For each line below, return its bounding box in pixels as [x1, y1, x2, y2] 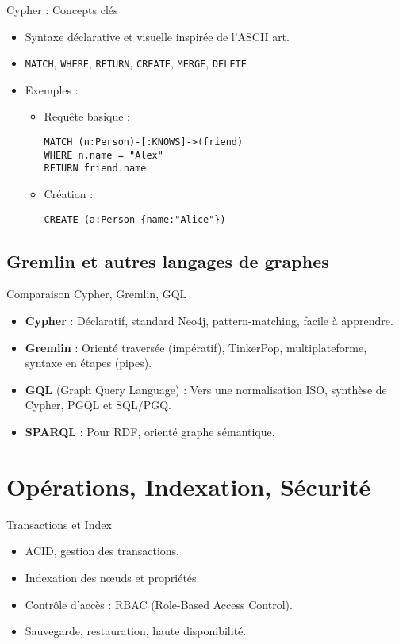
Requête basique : [44, 108, 130, 125]
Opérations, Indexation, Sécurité [6, 470, 371, 502]
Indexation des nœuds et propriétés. [25, 569, 200, 585]
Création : [44, 186, 94, 201]
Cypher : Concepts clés [6, 2, 118, 17]
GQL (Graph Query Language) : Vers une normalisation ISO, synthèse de [25, 381, 387, 397]
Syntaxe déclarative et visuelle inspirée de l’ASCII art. [25, 28, 290, 44]
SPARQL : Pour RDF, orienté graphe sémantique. [25, 424, 275, 440]
